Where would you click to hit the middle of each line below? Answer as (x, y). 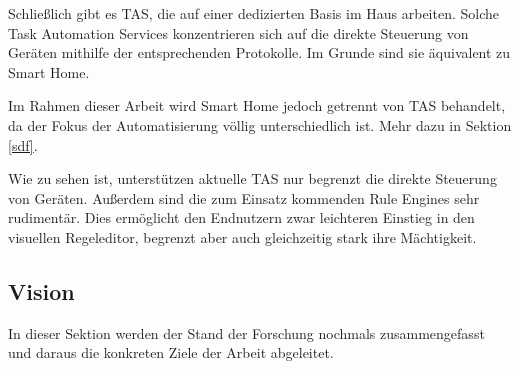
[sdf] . (23, 144)
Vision (41, 290)
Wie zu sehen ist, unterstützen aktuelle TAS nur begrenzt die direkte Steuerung (252, 178)
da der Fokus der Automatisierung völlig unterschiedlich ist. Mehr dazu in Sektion (260, 124)
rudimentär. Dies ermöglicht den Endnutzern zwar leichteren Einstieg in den (241, 217)
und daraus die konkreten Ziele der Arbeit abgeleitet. (171, 352)
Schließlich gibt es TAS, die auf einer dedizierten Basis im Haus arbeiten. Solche (253, 13)
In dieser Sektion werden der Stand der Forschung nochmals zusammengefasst (246, 332)
